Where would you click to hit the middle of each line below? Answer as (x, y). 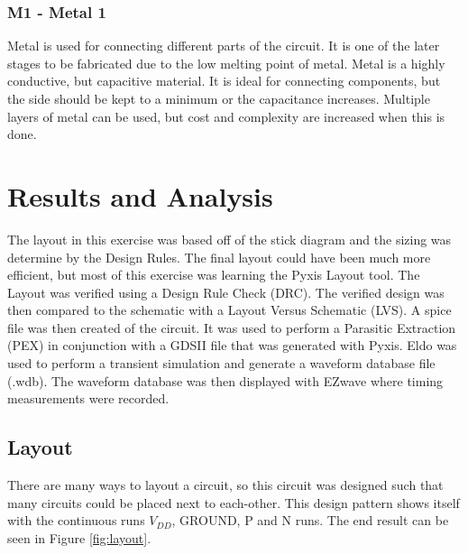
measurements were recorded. (88, 398)
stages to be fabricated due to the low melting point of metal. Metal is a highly (226, 63)
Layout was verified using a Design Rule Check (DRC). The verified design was (226, 292)
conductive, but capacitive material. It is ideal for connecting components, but (224, 81)
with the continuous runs (76, 520)
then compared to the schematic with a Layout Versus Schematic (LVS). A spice (229, 310)
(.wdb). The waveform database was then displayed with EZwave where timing (225, 380)
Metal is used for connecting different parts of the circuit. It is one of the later (224, 46)
